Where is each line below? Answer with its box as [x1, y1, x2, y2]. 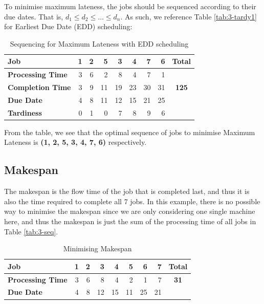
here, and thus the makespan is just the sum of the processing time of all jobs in [4, 216, 256, 227]
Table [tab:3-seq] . [4, 226, 58, 236]
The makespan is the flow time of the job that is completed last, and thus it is [4, 186, 250, 197]
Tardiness [8, 107, 42, 118]
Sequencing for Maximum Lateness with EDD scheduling [10, 38, 189, 49]
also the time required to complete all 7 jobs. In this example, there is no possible [4, 196, 260, 206]
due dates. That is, [4, 11, 63, 21]
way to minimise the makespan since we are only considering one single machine [4, 206, 255, 216]
